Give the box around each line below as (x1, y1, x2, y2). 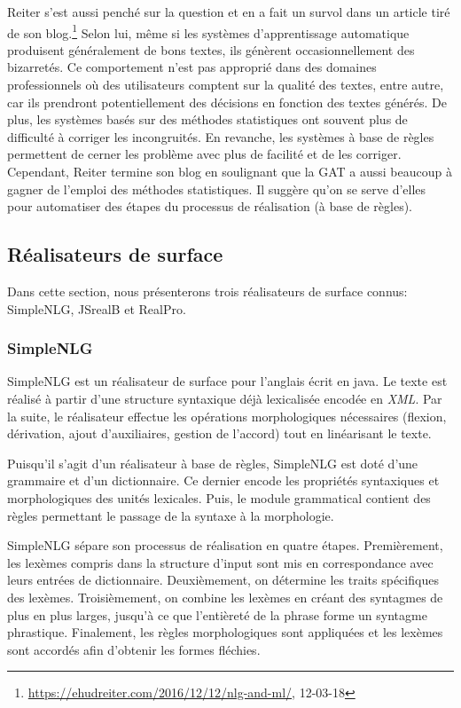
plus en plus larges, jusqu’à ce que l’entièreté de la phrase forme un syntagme (7, 605, 427, 624)
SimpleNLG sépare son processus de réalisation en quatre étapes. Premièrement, (7, 536, 443, 555)
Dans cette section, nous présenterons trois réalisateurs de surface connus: (7, 281, 408, 300)
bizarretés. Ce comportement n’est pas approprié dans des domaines (7, 58, 377, 76)
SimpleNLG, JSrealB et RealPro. (7, 299, 186, 318)
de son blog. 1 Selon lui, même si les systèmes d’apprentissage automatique (7, 20, 410, 42)
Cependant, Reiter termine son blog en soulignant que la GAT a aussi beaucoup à (7, 162, 452, 180)
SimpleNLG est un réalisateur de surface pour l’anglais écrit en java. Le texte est (7, 372, 448, 390)
